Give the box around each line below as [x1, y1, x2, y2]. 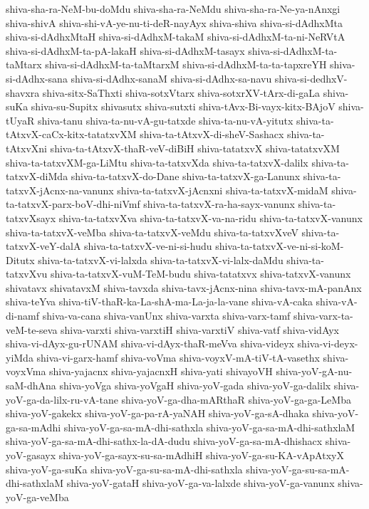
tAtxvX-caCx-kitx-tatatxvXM [6, 127, 137, 142]
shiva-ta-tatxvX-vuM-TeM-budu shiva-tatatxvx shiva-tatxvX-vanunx [51, 266, 351, 281]
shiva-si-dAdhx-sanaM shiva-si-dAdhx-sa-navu [71, 70, 272, 85]
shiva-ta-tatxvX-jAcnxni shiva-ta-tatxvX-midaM [117, 182, 328, 197]
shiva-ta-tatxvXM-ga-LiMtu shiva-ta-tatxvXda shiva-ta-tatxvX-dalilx [6, 154, 308, 169]
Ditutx [6, 252, 35, 267]
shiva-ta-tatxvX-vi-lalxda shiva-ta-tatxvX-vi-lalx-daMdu [38, 252, 284, 267]
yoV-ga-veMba [6, 489, 69, 504]
